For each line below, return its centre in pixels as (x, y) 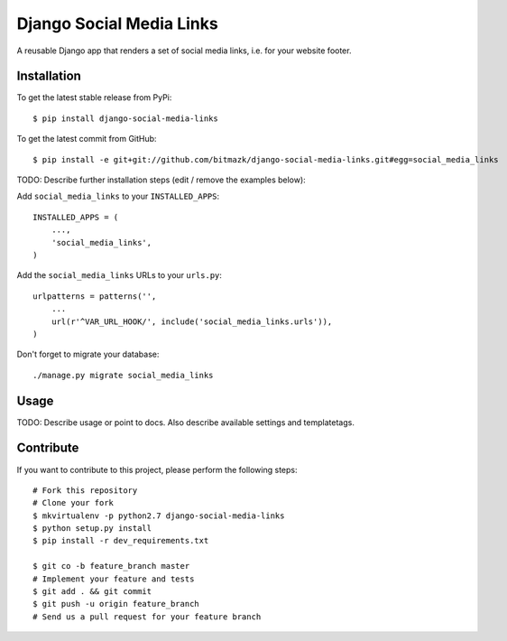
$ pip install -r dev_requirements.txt (121, 541)
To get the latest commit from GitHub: (87, 139)
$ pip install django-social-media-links (125, 118)
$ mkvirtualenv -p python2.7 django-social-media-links (159, 516)
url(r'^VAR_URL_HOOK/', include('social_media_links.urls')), (192, 321)
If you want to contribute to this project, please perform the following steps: (157, 469)
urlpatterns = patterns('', (95, 296)
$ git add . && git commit (92, 592)
